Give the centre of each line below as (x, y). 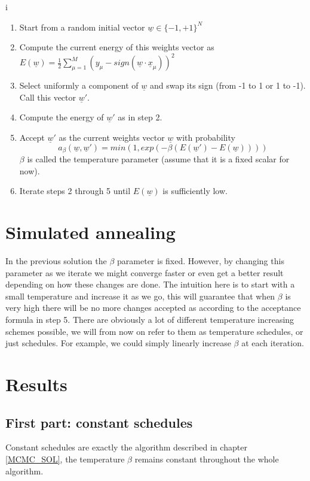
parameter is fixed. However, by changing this (201, 261)
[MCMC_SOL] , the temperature (65, 459)
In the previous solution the (56, 261)
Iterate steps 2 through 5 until (75, 191)
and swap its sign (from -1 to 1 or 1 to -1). (228, 85)
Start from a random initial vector (82, 27)
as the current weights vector (112, 137)
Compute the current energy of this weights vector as (117, 47)
